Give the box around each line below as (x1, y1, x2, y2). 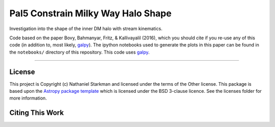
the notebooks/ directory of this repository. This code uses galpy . (9, 49, 150, 55)
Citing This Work (9, 109, 64, 117)
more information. (9, 95, 47, 101)
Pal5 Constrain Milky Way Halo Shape (9, 8, 172, 19)
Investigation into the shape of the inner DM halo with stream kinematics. (9, 26, 162, 32)
